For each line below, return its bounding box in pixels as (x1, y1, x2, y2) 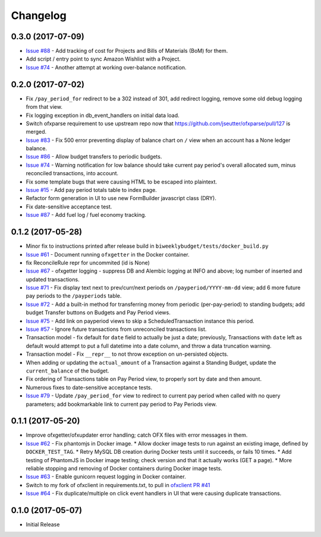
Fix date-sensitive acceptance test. (26, 203, 112, 210)
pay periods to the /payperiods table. (26, 292, 122, 299)
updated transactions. (26, 276, 80, 283)
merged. (26, 128, 47, 135)
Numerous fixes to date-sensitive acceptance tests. (26, 384, 153, 391)
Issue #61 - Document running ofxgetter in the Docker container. (26, 251, 190, 258)
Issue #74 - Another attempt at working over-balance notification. (26, 64, 187, 71)
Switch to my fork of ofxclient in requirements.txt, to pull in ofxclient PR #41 (26, 481, 210, 488)
